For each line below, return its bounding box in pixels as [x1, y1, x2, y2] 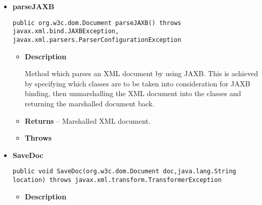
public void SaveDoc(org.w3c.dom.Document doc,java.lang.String [12, 168, 236, 175]
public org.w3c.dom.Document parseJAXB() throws [12, 19, 182, 27]
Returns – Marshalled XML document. [25, 115, 151, 126]
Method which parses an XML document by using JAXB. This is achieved [25, 68, 258, 79]
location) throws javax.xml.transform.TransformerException [12, 176, 222, 184]
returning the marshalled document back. [25, 98, 155, 108]
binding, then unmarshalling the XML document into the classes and [25, 88, 242, 99]
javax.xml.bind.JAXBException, [12, 28, 119, 35]
